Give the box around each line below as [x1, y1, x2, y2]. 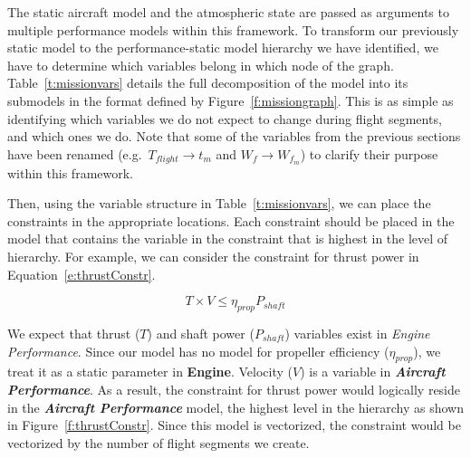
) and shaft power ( [147, 323, 255, 342]
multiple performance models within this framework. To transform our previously [7, 20, 459, 39]
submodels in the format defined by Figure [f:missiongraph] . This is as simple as [7, 91, 454, 110]
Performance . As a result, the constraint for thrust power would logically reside [7, 379, 461, 398]
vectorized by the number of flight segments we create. [7, 433, 310, 452]
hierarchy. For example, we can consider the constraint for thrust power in [7, 246, 419, 265]
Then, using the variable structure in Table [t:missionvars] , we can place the [7, 194, 431, 213]
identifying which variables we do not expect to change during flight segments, [7, 109, 442, 128]
